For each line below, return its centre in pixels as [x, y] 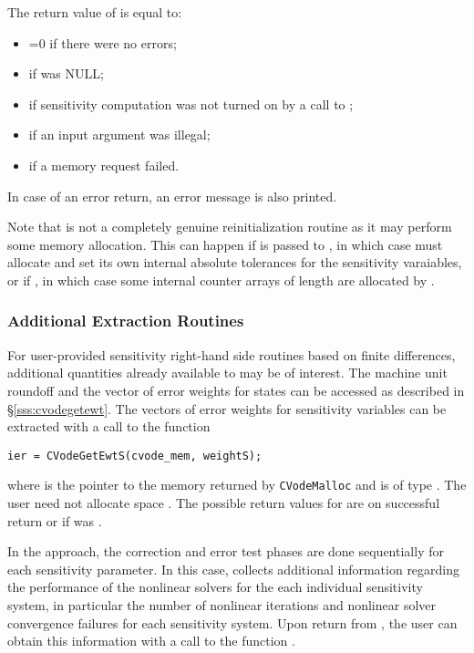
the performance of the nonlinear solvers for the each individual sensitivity [215, 587]
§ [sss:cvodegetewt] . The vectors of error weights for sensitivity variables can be [227, 408]
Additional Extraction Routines [126, 321]
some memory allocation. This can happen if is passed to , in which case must [225, 244]
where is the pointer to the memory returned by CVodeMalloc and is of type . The [237, 485]
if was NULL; [66, 73]
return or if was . [55, 520]
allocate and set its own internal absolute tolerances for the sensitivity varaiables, [235, 262]
